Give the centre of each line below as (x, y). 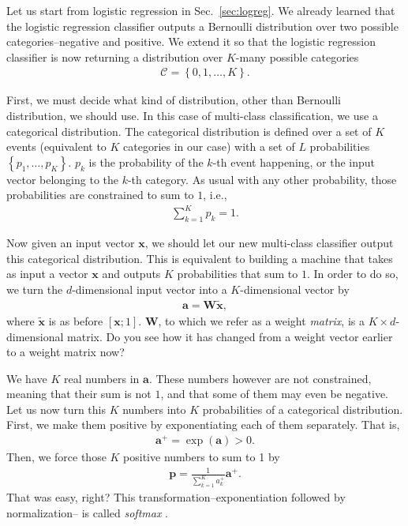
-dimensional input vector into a (150, 289)
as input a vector (47, 274)
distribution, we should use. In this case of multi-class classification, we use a (192, 115)
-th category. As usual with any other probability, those (262, 179)
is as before (76, 320)
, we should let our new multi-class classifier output (269, 243)
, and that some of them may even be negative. (275, 394)
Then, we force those (56, 457)
